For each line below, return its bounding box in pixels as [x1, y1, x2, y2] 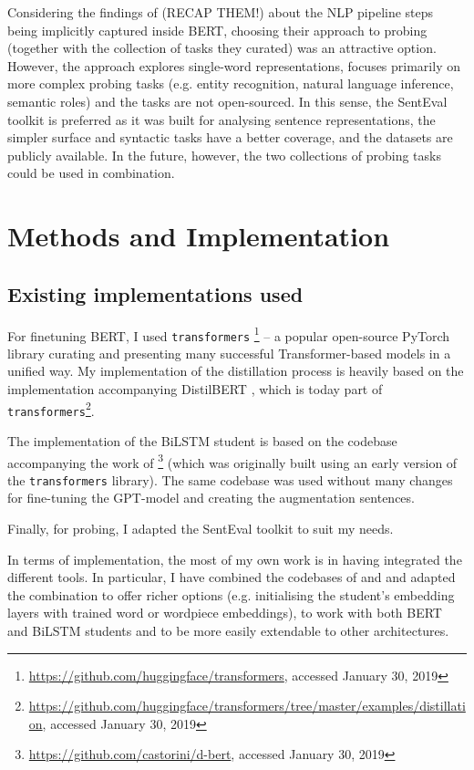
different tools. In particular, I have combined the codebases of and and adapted [7, 567, 456, 587]
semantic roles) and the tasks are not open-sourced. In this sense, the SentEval [7, 91, 448, 110]
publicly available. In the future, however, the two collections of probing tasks [7, 145, 441, 164]
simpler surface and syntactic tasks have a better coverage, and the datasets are [7, 128, 453, 147]
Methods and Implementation [7, 217, 390, 255]
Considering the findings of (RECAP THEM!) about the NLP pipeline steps [7, 3, 434, 21]
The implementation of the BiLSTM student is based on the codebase [7, 431, 397, 450]
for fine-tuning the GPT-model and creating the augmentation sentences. [7, 488, 415, 507]
